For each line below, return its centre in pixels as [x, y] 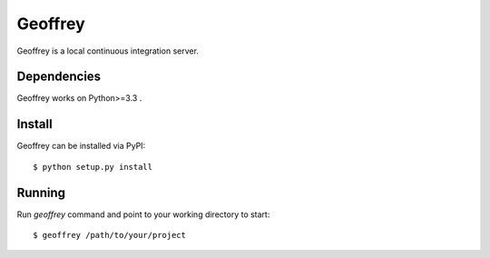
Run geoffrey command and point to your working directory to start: [143, 214]
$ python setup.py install [93, 167]
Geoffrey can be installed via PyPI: [81, 146]
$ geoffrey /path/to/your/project [109, 235]
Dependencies [59, 77]
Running [41, 192]
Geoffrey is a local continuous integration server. [108, 51]
